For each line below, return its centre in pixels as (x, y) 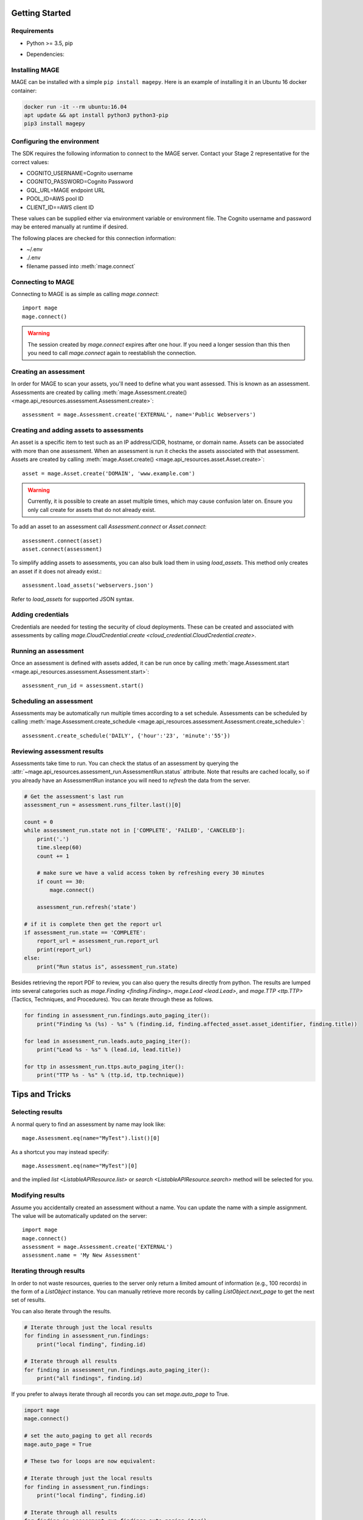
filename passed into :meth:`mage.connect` (81, 266)
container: (24, 91)
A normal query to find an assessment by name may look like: (88, 1124)
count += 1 (53, 856)
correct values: (30, 162)
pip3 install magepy (54, 124)
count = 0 (39, 822)
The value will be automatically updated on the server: (79, 1215)
